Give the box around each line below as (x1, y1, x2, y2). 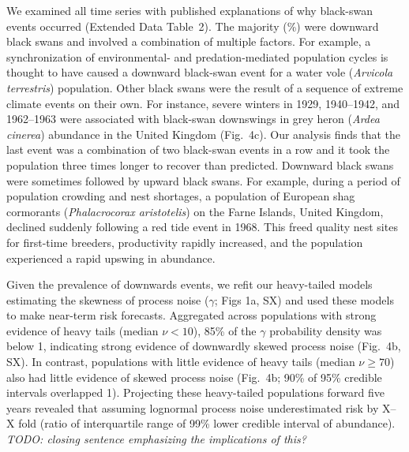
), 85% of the (193, 322, 257, 338)
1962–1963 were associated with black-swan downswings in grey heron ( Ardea (6, 110, 380, 127)
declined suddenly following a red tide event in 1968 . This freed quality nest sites (6, 219, 398, 235)
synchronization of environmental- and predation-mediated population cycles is (6, 48, 388, 65)
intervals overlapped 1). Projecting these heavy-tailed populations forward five (6, 384, 385, 401)
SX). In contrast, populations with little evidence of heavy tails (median (6, 353, 355, 370)
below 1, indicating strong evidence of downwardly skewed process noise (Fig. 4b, (6, 338, 401, 354)
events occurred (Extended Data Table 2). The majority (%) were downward (6, 17, 379, 34)
